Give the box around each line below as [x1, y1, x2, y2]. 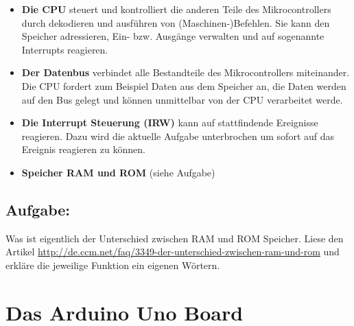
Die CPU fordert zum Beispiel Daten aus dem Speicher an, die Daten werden [21, 78, 346, 93]
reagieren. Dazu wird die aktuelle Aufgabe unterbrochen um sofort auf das [21, 128, 335, 143]
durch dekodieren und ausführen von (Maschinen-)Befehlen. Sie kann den [21, 15, 330, 30]
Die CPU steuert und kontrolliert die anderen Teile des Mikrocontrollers [21, 2, 331, 16]
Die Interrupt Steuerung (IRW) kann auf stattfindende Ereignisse [21, 115, 318, 130]
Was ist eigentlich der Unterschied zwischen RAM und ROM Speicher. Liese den [5, 231, 344, 245]
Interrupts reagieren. [21, 42, 108, 56]
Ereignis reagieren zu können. [21, 142, 145, 156]
